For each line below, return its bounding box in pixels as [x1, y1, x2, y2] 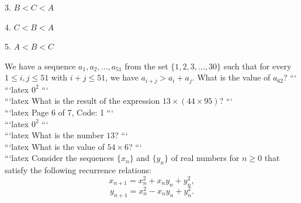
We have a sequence [5, 60, 76, 72]
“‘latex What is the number [5, 129, 104, 141]
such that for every [223, 60, 292, 72]
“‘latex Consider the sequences [5, 152, 115, 164]
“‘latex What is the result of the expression [5, 94, 160, 107]
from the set [124, 60, 168, 72]
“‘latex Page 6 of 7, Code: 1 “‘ [5, 106, 114, 118]
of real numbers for [171, 152, 240, 164]
